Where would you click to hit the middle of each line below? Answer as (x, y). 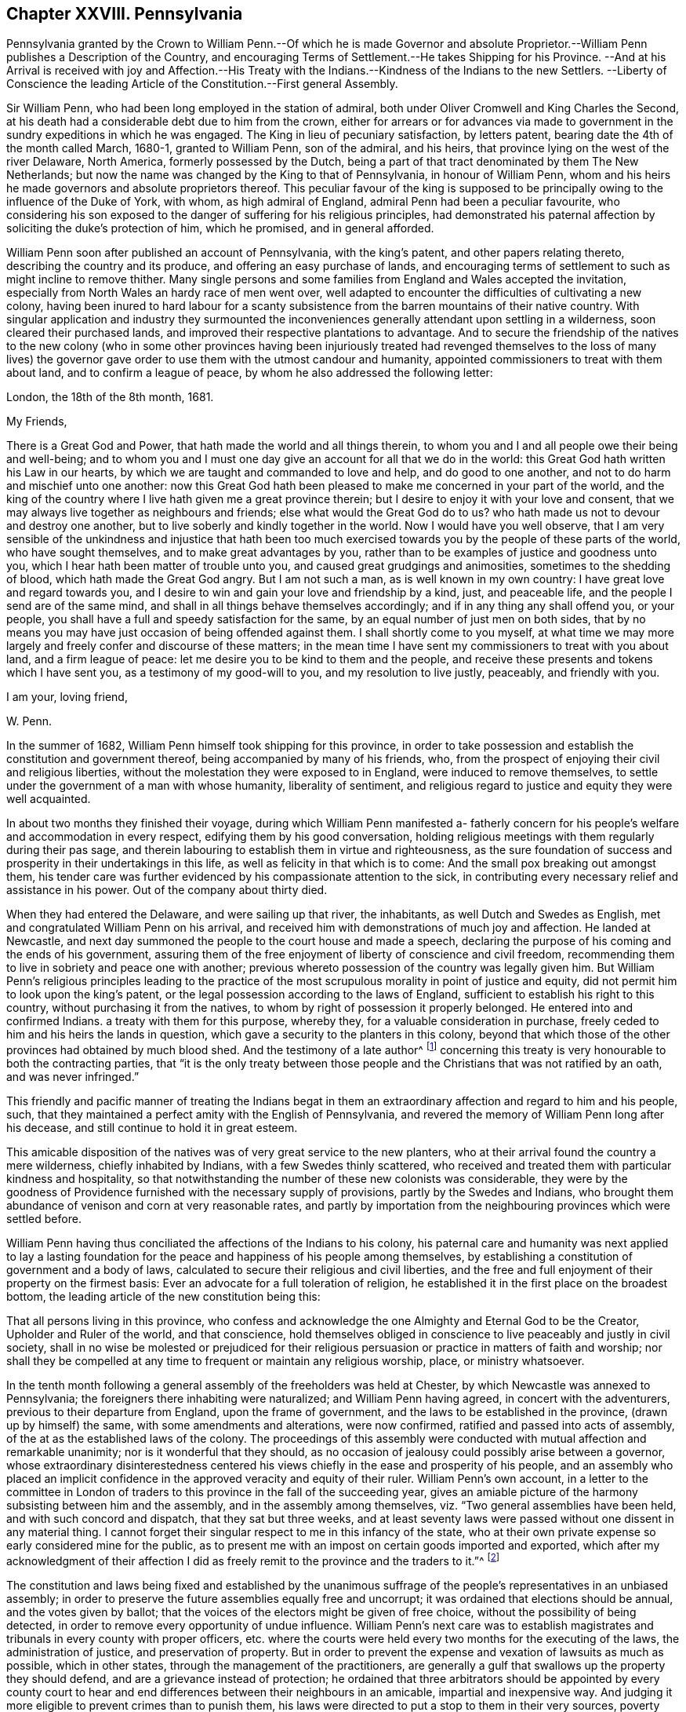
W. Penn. (29, 721)
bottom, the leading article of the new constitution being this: (163, 1297)
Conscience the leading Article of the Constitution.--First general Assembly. (202, 84)
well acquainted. (49, 799)
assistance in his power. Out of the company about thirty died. (167, 890)
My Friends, (37, 422)
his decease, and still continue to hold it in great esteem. (152, 1128)
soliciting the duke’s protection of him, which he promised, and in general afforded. (220, 228)
